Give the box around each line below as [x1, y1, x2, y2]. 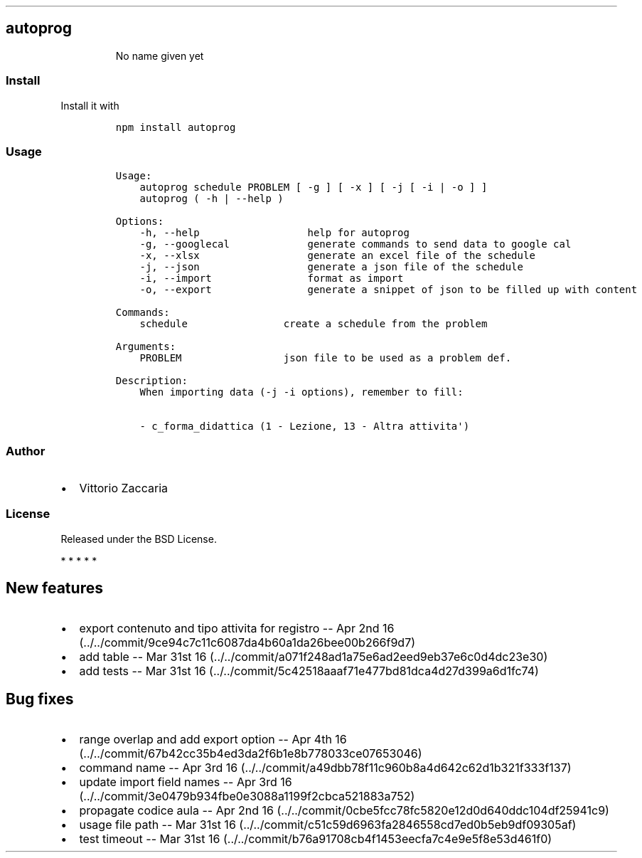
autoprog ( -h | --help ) [139, 193, 284, 205]
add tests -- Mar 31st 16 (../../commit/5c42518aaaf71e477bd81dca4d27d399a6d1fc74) [79, 663, 539, 678]
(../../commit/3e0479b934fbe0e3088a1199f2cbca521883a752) [79, 788, 415, 803]
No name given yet [115, 49, 204, 62]
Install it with [60, 99, 119, 112]
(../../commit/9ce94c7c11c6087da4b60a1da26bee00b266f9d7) [79, 635, 416, 650]
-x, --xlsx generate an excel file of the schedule [139, 250, 535, 262]
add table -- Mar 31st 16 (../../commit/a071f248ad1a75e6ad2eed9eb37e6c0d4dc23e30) [79, 649, 548, 664]
